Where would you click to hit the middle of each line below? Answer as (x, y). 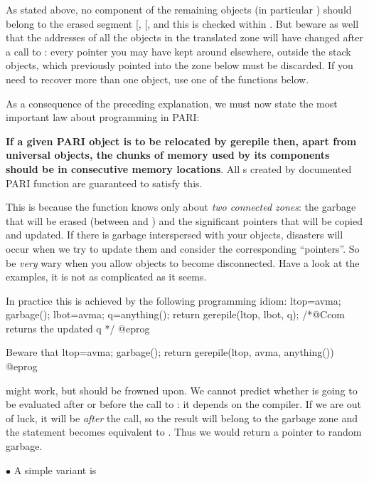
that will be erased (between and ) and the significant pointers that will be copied (184, 220)
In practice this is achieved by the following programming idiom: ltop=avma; (173, 300)
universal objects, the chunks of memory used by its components (168, 155)
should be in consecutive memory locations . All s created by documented (179, 168)
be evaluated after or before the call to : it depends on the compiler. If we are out (183, 404)
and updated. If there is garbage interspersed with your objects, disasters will (175, 235)
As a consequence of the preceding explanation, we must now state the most (172, 103)
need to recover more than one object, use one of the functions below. (157, 79)
